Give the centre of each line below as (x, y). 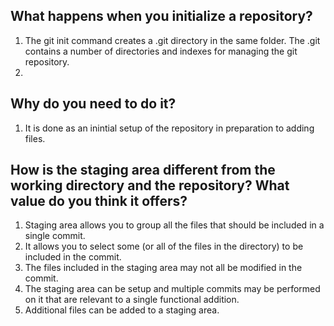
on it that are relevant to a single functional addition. (132, 300)
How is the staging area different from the (143, 170)
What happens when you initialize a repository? (161, 16)
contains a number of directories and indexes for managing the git (161, 51)
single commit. (55, 236)
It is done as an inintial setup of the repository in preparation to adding (169, 128)
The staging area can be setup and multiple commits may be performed (172, 289)
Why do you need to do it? (93, 104)
